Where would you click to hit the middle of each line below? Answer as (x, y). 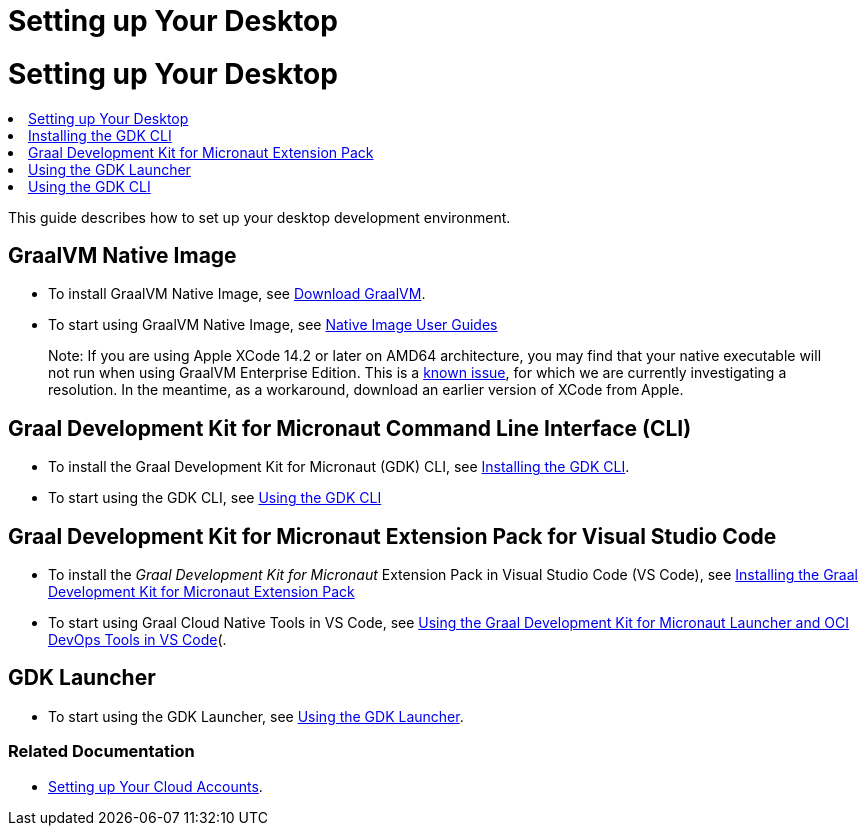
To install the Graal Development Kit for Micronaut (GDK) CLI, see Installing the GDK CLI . (339, 467)
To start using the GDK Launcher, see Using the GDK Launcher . (256, 716)
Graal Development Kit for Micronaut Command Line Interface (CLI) (350, 428)
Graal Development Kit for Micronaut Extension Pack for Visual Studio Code (392, 536)
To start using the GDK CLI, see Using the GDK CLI (215, 498)
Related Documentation (101, 751)
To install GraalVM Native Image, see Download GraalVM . (237, 294)
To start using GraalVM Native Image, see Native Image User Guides (273, 325)
